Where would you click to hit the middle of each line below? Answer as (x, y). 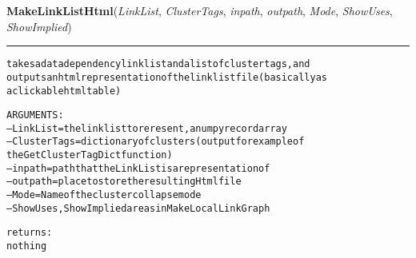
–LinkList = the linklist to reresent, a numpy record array (147, 128)
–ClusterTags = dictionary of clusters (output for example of (156, 142)
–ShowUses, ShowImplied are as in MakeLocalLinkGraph (138, 208)
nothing (27, 246)
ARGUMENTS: (35, 115)
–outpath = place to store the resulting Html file (124, 182)
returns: (30, 233)
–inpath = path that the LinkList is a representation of (138, 168)
